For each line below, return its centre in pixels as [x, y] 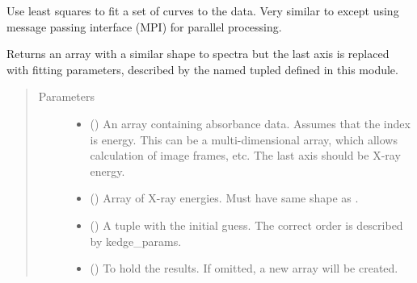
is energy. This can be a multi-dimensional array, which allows [244, 139]
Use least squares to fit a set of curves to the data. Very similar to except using [203, 10]
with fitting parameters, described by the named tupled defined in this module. [202, 69]
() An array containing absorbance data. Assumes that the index [250, 123]
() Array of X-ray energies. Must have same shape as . [224, 198]
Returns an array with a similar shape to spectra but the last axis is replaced [198, 54]
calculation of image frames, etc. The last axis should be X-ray [245, 155]
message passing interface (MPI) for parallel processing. [144, 26]
